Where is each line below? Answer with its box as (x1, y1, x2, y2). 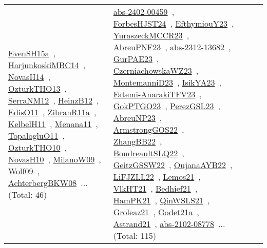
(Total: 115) (113, 230, 156, 241)
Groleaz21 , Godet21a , (113, 206, 199, 218)
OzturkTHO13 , (8, 82, 67, 94)
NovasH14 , (8, 70, 50, 82)
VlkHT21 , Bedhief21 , (113, 182, 198, 194)
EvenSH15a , (8, 47, 56, 59)
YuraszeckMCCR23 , (113, 29, 189, 41)
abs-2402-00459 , (113, 6, 175, 17)
